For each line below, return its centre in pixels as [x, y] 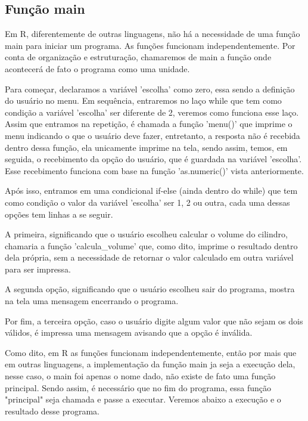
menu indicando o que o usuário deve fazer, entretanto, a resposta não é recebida [153, 135]
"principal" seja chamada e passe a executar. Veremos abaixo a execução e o [143, 399]
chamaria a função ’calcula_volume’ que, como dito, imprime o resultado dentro [151, 245]
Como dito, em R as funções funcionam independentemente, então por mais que [151, 352]
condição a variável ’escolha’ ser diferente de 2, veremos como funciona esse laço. [152, 112]
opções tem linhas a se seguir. [59, 214]
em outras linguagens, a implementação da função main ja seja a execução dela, [150, 364]
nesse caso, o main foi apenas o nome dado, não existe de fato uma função [140, 376]
